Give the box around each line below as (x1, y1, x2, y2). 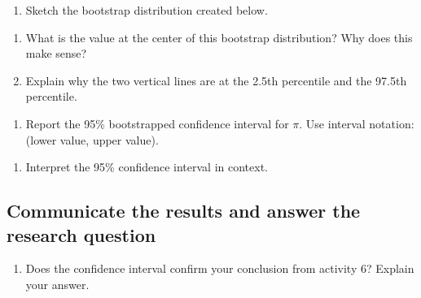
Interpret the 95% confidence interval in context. (25, 158, 269, 175)
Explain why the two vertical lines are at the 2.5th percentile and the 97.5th (25, 71, 407, 89)
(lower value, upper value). (25, 131, 159, 148)
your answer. (25, 275, 90, 292)
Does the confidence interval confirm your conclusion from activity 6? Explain (25, 260, 414, 277)
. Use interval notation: (299, 114, 414, 132)
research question (7, 222, 156, 247)
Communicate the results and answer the (7, 198, 361, 223)
